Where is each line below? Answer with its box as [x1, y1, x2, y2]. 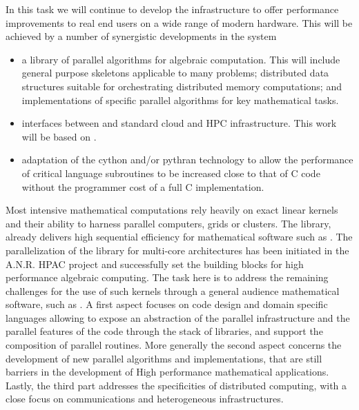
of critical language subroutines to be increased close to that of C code [21, 165, 320, 180]
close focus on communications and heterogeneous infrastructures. [6, 391, 284, 406]
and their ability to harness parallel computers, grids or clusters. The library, [6, 216, 331, 230]
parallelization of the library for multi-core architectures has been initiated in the [6, 243, 349, 257]
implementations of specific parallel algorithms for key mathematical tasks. [21, 92, 339, 107]
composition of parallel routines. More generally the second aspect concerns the [6, 338, 342, 352]
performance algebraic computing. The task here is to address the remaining [6, 270, 329, 285]
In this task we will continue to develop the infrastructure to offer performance [6, 2, 339, 16]
